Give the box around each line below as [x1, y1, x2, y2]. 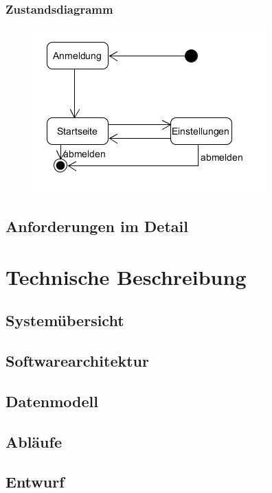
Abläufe [5, 431, 62, 452]
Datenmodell [5, 390, 98, 411]
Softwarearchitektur [5, 350, 149, 371]
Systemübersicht [5, 310, 124, 331]
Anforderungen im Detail [5, 216, 188, 237]
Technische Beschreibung [5, 262, 247, 290]
